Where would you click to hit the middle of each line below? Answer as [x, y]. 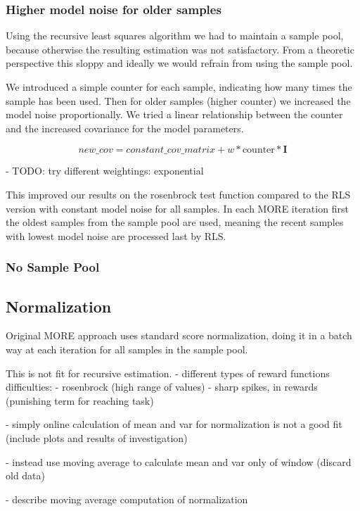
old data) [26, 475]
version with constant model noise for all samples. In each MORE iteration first [177, 208]
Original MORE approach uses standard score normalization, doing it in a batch [179, 335]
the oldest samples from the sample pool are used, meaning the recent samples [175, 222]
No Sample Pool [53, 267]
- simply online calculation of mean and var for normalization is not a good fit [174, 424]
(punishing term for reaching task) [80, 400]
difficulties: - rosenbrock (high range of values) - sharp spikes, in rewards [162, 387]
